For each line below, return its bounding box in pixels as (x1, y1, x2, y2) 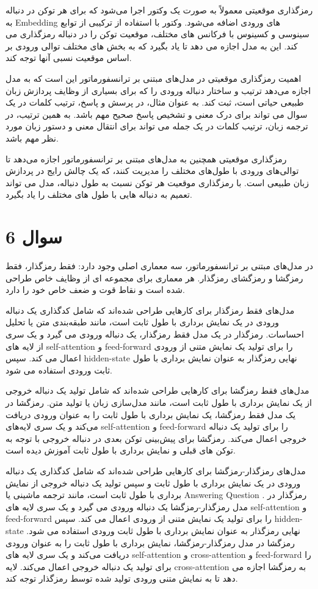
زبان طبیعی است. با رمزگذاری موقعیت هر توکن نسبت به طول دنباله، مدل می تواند (5, 176, 309, 189)
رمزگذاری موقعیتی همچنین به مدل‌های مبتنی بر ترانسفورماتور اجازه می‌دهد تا (5, 152, 287, 165)
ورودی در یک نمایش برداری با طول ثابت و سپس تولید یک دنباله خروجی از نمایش (5, 476, 301, 489)
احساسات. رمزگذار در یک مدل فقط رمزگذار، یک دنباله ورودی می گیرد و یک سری (5, 328, 304, 340)
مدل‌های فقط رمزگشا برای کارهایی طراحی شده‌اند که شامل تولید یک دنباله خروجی (5, 384, 309, 397)
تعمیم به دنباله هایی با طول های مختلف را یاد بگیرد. (5, 188, 192, 201)
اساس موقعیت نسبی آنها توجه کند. (5, 51, 132, 64)
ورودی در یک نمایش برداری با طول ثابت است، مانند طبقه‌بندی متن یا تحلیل (5, 316, 279, 328)
